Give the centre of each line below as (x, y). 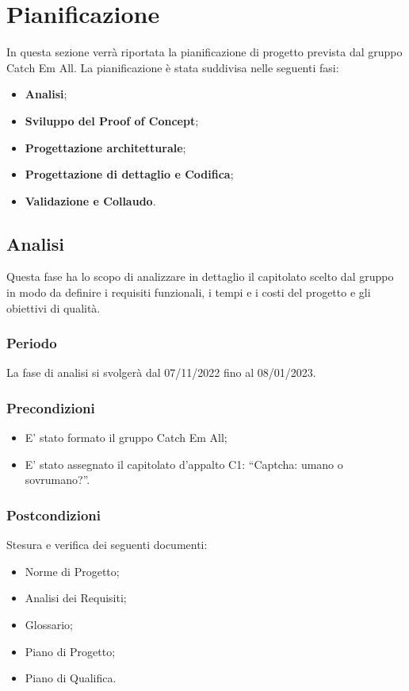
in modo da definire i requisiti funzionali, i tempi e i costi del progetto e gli (189, 292)
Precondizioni (51, 408)
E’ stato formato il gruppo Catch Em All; (126, 438)
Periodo (32, 343)
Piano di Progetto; (70, 651)
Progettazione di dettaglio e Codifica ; (129, 174)
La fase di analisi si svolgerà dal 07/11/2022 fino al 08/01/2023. (161, 372)
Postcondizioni (54, 515)
